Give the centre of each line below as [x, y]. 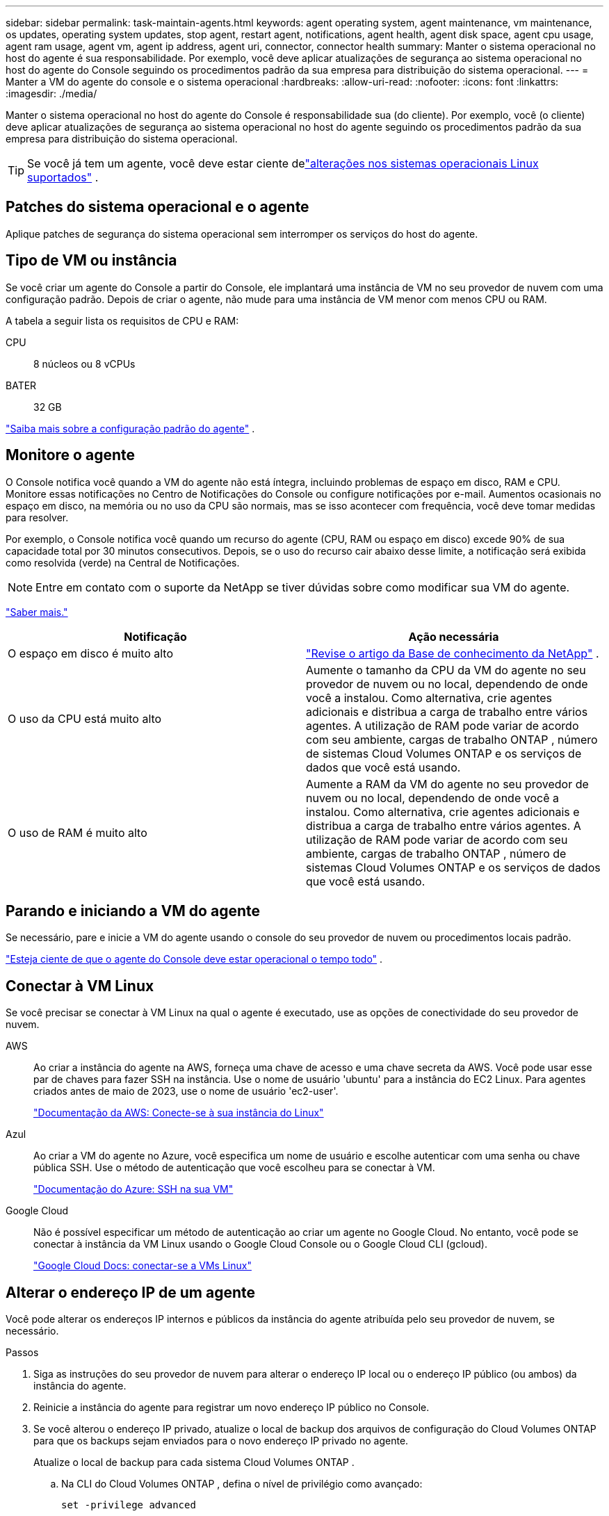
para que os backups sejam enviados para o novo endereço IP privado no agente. [221, 1441]
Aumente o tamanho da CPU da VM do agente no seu [446, 670]
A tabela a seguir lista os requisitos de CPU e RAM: [122, 320]
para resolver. [37, 517]
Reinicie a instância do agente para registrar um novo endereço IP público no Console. [232, 1408]
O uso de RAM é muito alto [78, 832]
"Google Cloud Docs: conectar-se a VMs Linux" [143, 1266]
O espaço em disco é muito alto [90, 653]
